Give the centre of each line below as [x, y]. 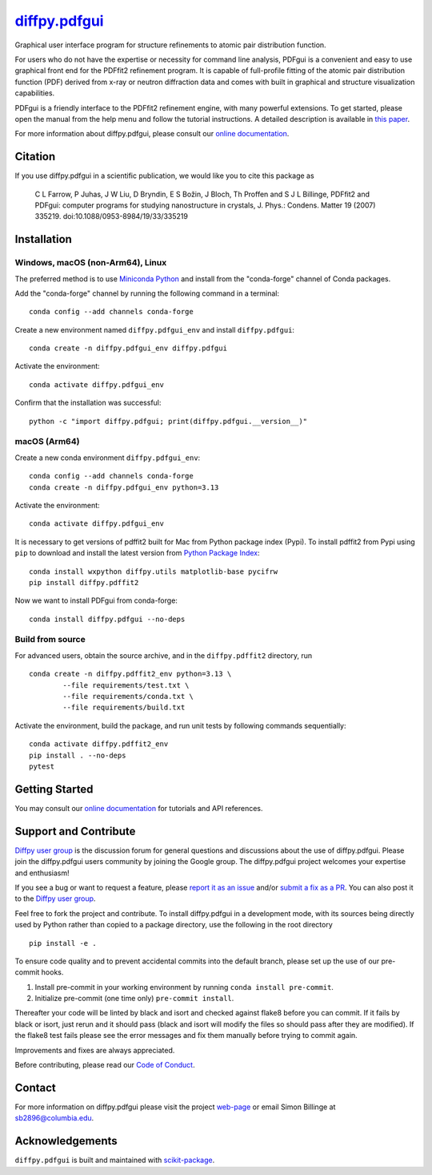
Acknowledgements [66, 1141]
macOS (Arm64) [47, 442]
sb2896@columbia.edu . [54, 1118]
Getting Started [54, 789]
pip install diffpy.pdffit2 [84, 582]
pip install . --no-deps [78, 755]
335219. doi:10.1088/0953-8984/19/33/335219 [111, 216]
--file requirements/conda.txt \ [128, 696]
